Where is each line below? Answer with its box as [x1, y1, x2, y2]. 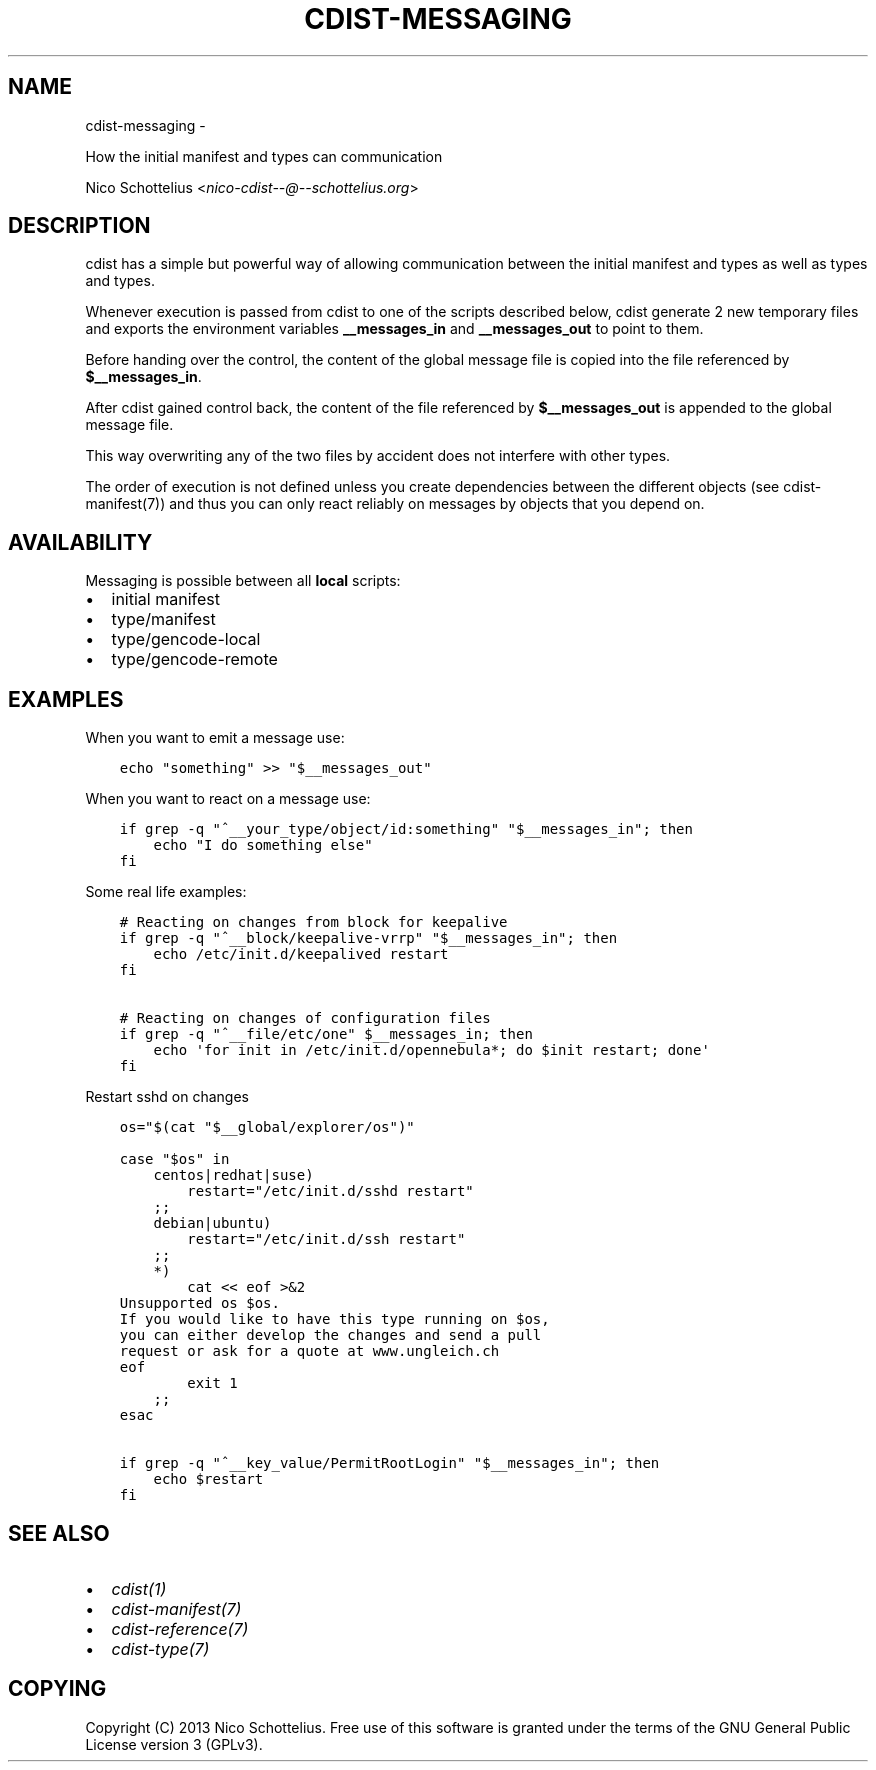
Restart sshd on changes [85, 1088, 249, 1106]
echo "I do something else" [153, 837, 373, 854]
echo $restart [153, 1471, 264, 1488]
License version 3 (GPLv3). [85, 1735, 263, 1753]
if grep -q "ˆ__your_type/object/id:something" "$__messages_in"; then [119, 821, 693, 838]
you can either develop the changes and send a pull [119, 1327, 542, 1344]
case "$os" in [119, 1151, 230, 1168]
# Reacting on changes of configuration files [119, 1010, 491, 1027]
